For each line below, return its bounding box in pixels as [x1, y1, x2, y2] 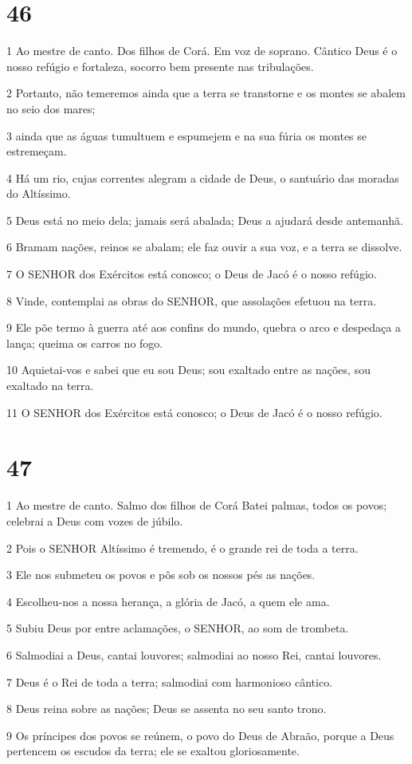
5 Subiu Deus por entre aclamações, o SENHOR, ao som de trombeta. [6, 620, 349, 636]
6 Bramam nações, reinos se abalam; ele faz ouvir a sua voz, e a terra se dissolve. [6, 238, 402, 255]
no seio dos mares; [6, 100, 96, 116]
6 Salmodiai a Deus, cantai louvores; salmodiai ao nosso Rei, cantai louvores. [6, 646, 382, 663]
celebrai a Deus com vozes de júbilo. [6, 512, 183, 529]
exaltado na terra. [6, 377, 94, 394]
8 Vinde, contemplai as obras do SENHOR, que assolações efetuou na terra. [6, 292, 377, 309]
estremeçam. [6, 143, 67, 159]
